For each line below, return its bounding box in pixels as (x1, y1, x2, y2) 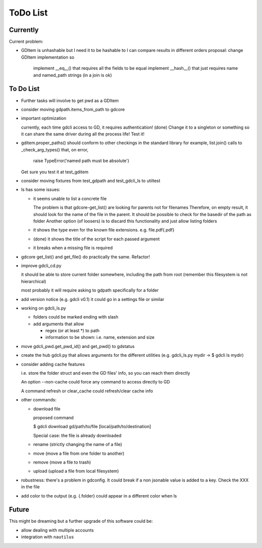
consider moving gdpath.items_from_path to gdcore (21, 106, 125, 112)
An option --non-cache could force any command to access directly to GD (21, 379, 170, 385)
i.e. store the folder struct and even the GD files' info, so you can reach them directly (21, 370, 190, 376)
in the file (21, 484, 40, 490)
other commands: (21, 397, 57, 403)
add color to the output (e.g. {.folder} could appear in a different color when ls (21, 493, 177, 498)
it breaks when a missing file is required (33, 245, 113, 251)
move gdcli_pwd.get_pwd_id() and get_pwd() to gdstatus (21, 343, 135, 349)
